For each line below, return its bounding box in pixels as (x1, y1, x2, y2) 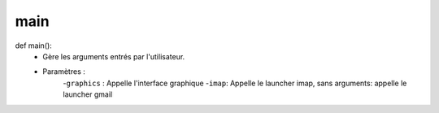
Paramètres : (42, 67, 85, 76)
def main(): (15, 41, 52, 50)
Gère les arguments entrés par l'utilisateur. (42, 51, 185, 61)
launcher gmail (63, 89, 113, 99)
